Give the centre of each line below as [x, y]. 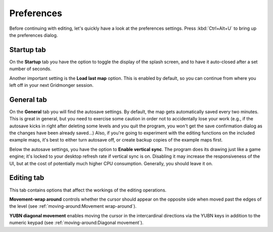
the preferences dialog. [34, 35]
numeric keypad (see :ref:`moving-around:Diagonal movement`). [76, 223]
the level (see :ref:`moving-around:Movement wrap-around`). [73, 206]
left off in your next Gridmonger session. [51, 85]
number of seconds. [30, 69]
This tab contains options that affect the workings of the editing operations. [88, 190]
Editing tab [27, 178]
